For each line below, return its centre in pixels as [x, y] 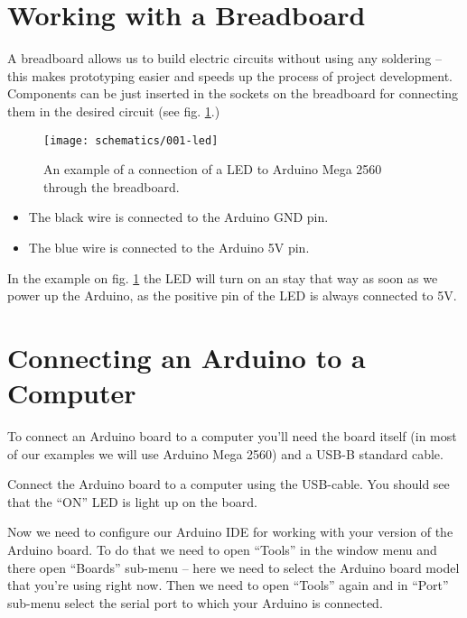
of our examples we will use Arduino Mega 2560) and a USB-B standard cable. [225, 453]
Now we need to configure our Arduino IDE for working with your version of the [230, 532]
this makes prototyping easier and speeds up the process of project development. [230, 75]
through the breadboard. [112, 186]
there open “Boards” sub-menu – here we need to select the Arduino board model [233, 567]
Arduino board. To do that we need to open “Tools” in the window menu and [222, 549]
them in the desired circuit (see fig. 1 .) [114, 111]
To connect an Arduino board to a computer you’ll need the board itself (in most [232, 436]
